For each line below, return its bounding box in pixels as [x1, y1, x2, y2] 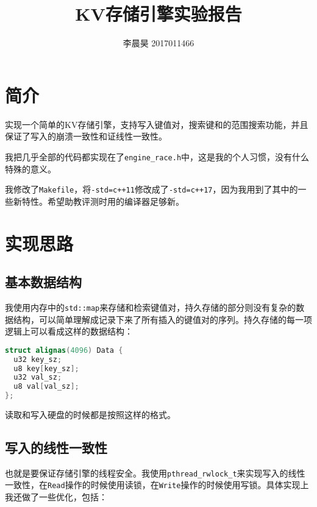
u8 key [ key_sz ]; [13, 364, 79, 373]
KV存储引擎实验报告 [75, 1, 242, 26]
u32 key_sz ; [13, 355, 62, 364]
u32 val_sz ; [13, 373, 62, 382]
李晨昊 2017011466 [123, 37, 194, 49]
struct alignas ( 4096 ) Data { [5, 346, 123, 355]
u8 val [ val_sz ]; [13, 382, 79, 391]
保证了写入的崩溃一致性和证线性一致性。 [5, 130, 167, 143]
